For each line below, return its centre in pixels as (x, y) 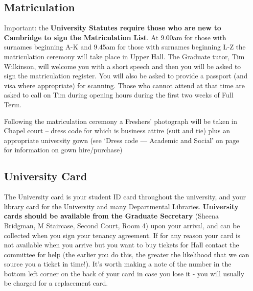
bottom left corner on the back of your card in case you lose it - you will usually (124, 273)
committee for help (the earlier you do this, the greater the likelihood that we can (127, 254)
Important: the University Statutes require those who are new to (113, 28)
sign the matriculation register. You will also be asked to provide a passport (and (126, 76)
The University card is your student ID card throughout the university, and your (125, 197)
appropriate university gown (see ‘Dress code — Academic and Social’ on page (122, 140)
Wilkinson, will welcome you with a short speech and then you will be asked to (123, 66)
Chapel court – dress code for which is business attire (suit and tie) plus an (117, 131)
